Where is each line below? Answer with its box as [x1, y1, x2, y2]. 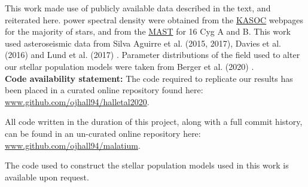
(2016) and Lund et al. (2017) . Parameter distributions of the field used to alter [5, 48, 300, 61]
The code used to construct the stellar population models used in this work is [5, 159, 289, 171]
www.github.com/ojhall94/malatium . [5, 139, 141, 151]
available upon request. [5, 170, 89, 183]
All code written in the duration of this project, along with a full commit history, [5, 115, 303, 128]
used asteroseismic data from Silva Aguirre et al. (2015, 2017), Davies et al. [5, 36, 281, 49]
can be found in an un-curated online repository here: [5, 127, 201, 139]
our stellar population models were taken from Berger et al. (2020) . [5, 60, 254, 72]
